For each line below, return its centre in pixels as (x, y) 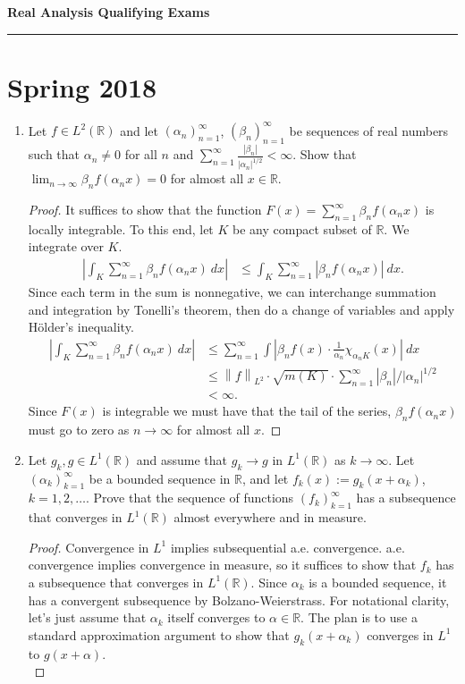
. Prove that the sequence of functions (190, 498)
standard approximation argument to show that (159, 634)
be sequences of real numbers (369, 130)
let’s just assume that (87, 617)
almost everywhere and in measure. (270, 517)
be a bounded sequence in (160, 478)
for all (141, 154)
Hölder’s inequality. (81, 327)
